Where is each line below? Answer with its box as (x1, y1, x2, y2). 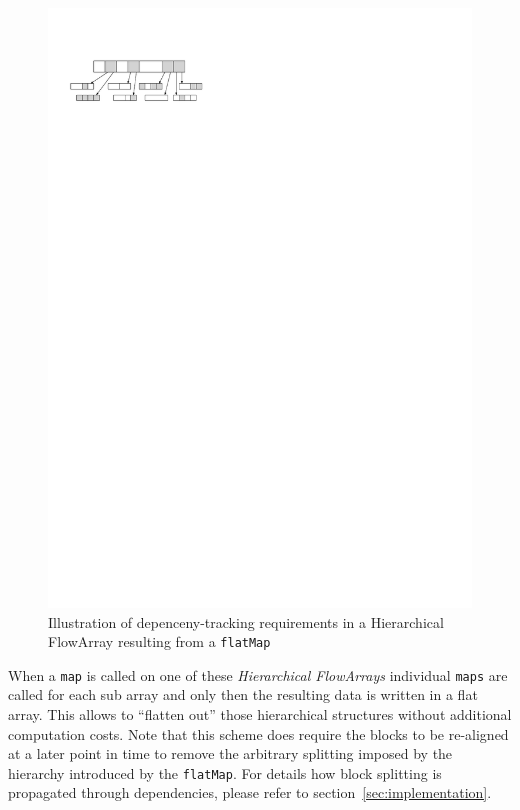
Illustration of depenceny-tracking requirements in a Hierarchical (48, 611, 444, 632)
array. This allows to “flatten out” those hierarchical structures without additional (8, 704, 512, 725)
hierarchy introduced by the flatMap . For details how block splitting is (8, 762, 442, 783)
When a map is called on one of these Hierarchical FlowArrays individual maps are (8, 664, 508, 685)
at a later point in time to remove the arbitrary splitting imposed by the (8, 743, 453, 764)
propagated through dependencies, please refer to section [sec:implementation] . (8, 782, 492, 803)
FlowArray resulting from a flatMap (48, 631, 271, 652)
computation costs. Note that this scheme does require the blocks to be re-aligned (8, 723, 509, 744)
